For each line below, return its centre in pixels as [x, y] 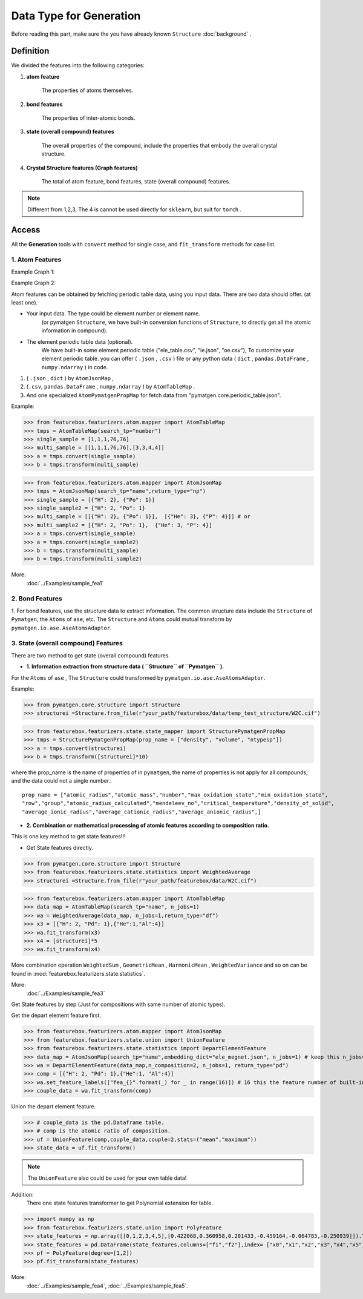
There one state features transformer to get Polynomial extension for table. [120, 1203]
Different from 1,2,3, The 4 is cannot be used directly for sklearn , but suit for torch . [135, 209]
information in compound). [75, 331]
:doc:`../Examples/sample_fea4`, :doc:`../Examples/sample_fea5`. [107, 1286]
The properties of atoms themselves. [87, 90]
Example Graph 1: [33, 272]
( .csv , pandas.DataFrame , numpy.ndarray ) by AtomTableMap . [111, 387]
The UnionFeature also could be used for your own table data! [107, 1178]
